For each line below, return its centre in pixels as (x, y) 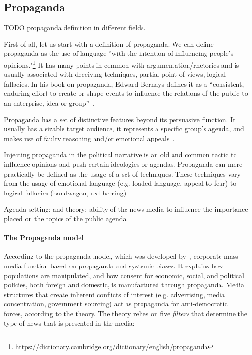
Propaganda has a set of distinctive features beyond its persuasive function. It (120, 119)
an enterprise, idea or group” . (49, 103)
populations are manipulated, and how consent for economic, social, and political (124, 275)
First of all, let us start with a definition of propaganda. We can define (109, 44)
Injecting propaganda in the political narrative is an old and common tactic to (120, 154)
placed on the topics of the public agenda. (66, 218)
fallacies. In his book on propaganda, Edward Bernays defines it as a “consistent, (124, 83)
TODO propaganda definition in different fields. (75, 27)
